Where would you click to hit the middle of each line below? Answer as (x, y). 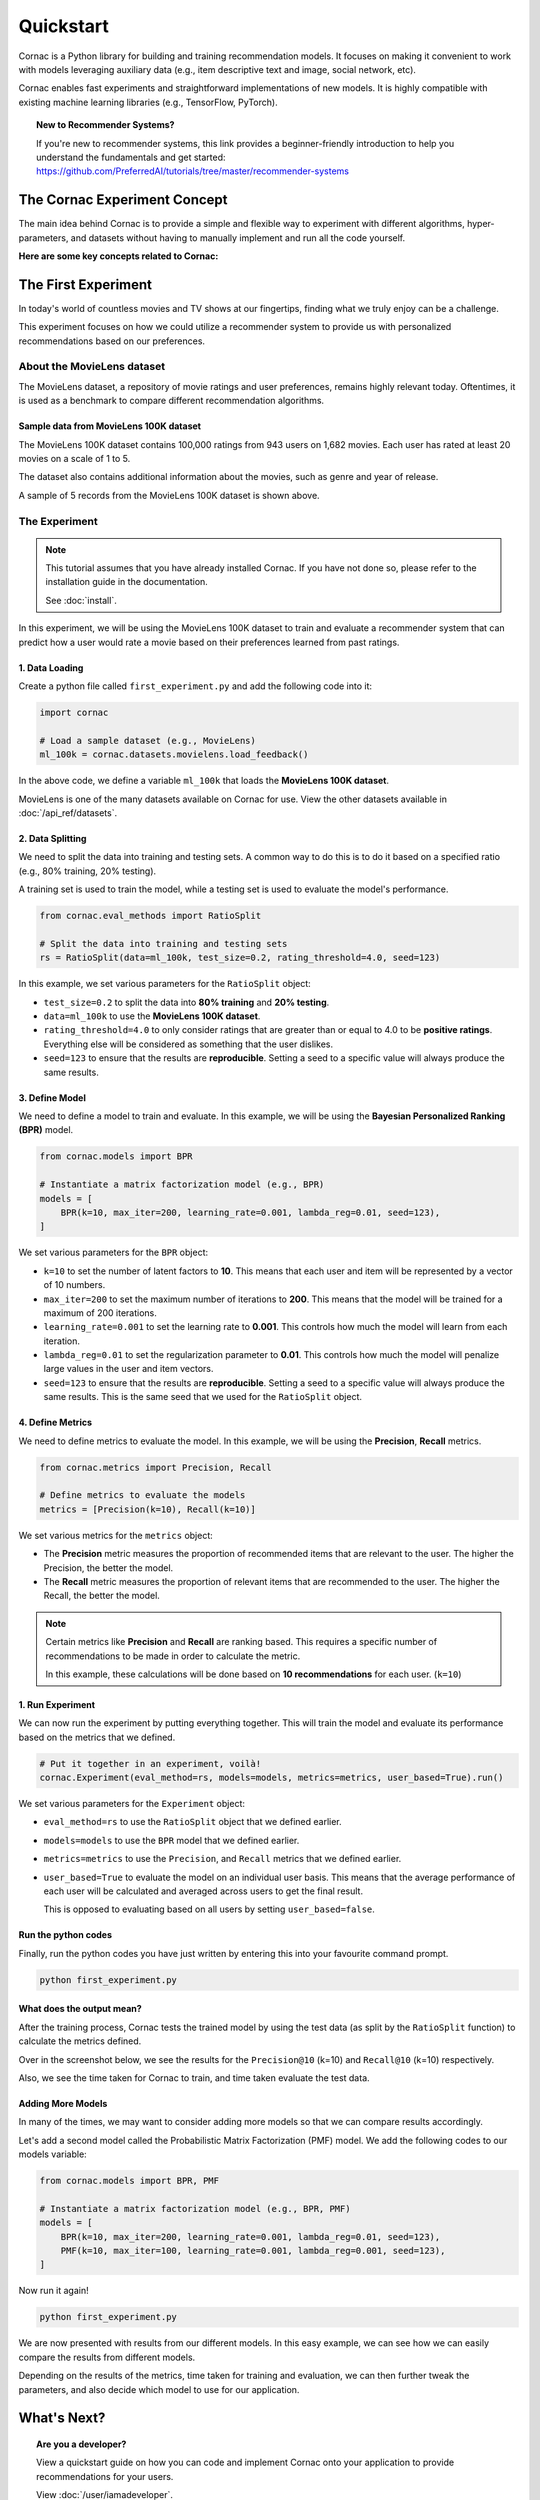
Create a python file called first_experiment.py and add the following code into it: (195, 686)
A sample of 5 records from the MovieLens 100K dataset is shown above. (169, 495)
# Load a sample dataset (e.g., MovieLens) (148, 740)
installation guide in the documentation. (127, 582)
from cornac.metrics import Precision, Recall (155, 1467)
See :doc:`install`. (81, 600)
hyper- (480, 224)
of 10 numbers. (74, 1285)
